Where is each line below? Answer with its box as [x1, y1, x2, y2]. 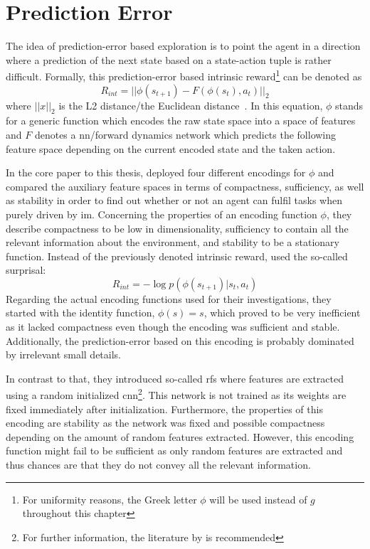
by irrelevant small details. [6, 347, 122, 362]
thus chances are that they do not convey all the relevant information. [6, 457, 311, 472]
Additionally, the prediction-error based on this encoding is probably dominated [6, 333, 354, 348]
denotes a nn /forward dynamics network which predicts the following [34, 127, 337, 142]
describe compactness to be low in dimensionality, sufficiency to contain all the [6, 220, 349, 235]
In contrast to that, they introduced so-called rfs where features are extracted [6, 371, 344, 385]
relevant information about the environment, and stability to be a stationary [6, 235, 339, 250]
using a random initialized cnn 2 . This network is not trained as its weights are [6, 385, 347, 403]
